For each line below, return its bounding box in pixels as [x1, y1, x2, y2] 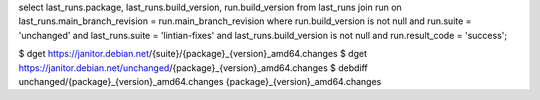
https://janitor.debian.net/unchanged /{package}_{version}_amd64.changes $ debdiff [18, 61, 369, 74]
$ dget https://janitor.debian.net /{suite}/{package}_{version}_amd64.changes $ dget [18, 48, 367, 60]
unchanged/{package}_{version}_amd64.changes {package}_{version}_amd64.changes [18, 75, 382, 87]
